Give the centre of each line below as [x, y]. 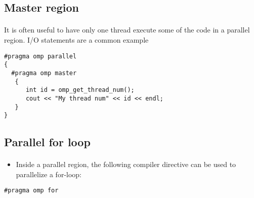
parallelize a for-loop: [49, 174]
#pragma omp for [31, 191]
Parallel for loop [47, 142]
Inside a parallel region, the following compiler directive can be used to [126, 164]
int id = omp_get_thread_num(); [80, 90]
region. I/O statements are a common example [76, 39]
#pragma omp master [44, 73]
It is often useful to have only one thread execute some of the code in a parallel [127, 30]
